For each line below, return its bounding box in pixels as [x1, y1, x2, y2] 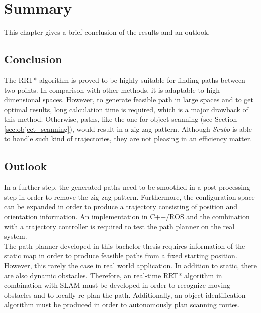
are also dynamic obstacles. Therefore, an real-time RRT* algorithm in [4, 270, 222, 280]
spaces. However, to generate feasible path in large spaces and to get [43, 94, 253, 105]
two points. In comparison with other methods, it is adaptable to [4, 84, 204, 95]
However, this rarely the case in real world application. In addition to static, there [4, 260, 257, 271]
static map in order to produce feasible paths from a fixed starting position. [4, 250, 237, 261]
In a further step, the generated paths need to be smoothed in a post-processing [4, 182, 250, 192]
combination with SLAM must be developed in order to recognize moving [4, 280, 230, 290]
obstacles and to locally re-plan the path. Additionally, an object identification [4, 289, 246, 300]
